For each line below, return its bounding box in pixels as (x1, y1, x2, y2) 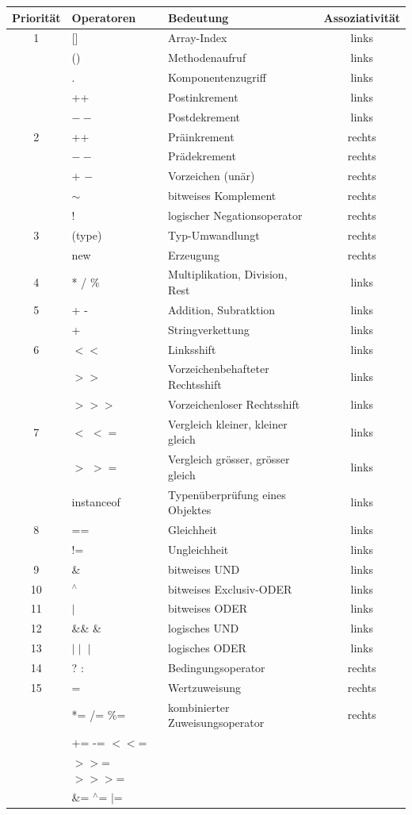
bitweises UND (168, 560, 240, 577)
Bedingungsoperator (168, 659, 265, 675)
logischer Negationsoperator (168, 206, 303, 223)
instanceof (71, 494, 120, 510)
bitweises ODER (168, 600, 247, 617)
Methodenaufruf (168, 49, 246, 66)
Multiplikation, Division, (168, 266, 288, 283)
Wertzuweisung (168, 679, 241, 695)
